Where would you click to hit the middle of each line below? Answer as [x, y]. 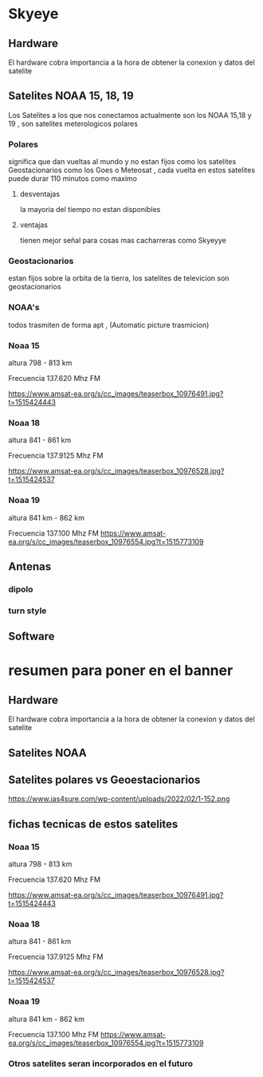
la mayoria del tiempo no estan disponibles [90, 210]
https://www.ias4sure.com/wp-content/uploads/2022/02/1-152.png [119, 799]
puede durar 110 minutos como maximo [73, 179]
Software [31, 637]
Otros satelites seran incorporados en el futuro [101, 1063]
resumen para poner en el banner [121, 671]
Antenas [30, 566]
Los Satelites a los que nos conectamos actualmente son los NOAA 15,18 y [130, 115]
